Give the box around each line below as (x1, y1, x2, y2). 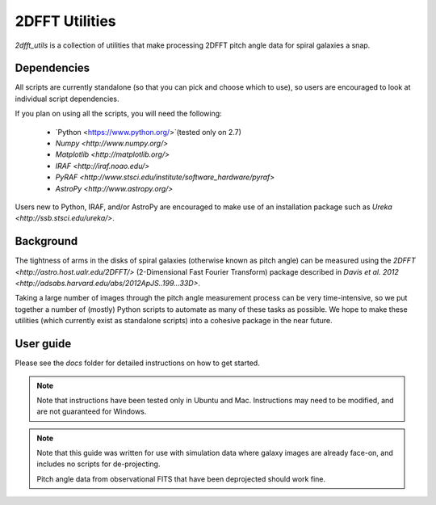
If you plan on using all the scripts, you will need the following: (15, 109, 222, 119)
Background (15, 234, 78, 248)
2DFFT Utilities (15, 12, 116, 30)
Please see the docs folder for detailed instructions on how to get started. (15, 358, 260, 368)
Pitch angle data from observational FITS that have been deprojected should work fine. (36, 473, 326, 484)
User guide (15, 337, 72, 351)
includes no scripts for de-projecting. (36, 459, 161, 469)
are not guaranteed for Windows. (36, 406, 147, 416)
